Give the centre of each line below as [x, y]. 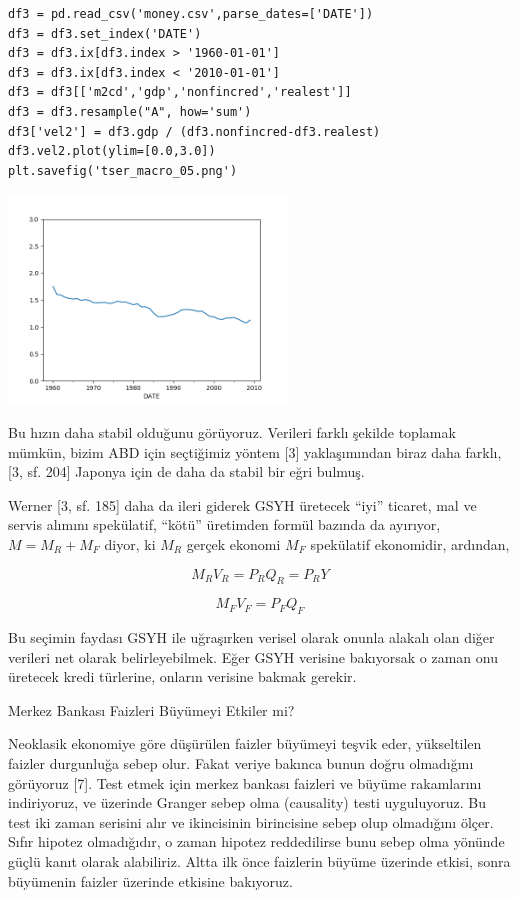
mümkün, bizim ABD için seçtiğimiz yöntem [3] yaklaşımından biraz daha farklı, [255, 451]
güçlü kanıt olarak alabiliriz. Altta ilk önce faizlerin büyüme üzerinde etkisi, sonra [259, 861]
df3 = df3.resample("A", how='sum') [130, 111]
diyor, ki [130, 543]
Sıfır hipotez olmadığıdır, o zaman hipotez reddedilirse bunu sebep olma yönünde [256, 841]
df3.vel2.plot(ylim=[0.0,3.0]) [112, 151]
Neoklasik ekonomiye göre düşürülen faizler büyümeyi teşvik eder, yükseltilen [245, 743]
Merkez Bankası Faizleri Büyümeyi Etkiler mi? [151, 709]
